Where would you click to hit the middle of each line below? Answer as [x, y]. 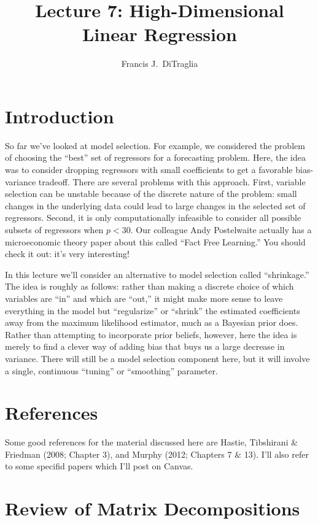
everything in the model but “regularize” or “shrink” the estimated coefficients [153, 310]
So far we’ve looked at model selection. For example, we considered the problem [155, 145]
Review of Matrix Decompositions [153, 508]
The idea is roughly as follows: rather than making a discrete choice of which [149, 286]
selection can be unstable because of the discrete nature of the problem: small [151, 194]
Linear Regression [159, 34]
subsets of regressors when [54, 229]
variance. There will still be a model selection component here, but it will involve [157, 358]
